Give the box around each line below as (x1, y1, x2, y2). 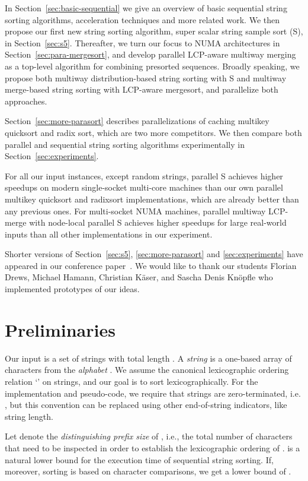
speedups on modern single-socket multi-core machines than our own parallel (5, 181, 283, 194)
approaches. (5, 94, 47, 107)
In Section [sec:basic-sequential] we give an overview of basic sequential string (5, 2, 287, 14)
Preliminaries (5, 317, 115, 341)
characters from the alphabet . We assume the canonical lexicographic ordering (5, 363, 289, 376)
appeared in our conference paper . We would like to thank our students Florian (5, 259, 297, 271)
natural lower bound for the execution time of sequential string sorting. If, (5, 453, 274, 466)
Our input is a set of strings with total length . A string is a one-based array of (5, 352, 292, 364)
